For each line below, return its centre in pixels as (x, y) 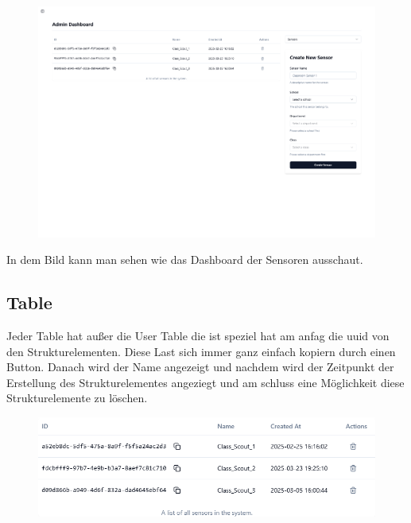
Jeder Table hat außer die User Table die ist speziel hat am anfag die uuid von (198, 335)
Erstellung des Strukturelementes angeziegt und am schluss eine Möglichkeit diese (205, 382)
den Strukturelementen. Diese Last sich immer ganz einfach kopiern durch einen (201, 351)
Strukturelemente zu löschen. (77, 398)
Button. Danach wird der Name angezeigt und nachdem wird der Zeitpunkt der (200, 367)
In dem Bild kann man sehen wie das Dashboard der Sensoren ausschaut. (185, 260)
